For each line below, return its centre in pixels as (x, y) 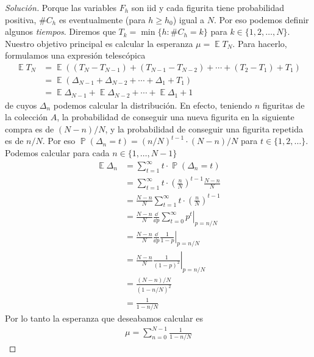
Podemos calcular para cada (57, 152)
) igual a (189, 19)
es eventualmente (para (102, 19)
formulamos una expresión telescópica (75, 55)
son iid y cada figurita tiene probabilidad (208, 7)
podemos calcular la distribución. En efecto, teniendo (153, 105)
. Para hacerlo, (260, 43)
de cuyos (21, 105)
